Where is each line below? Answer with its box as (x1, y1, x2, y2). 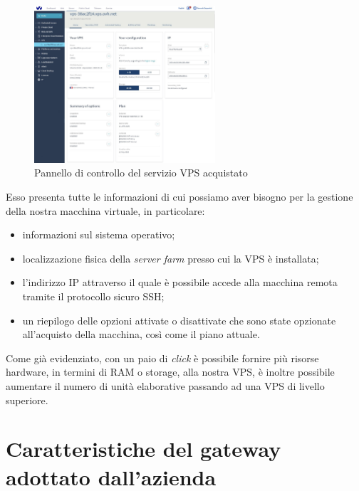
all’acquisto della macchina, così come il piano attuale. (22, 327, 260, 342)
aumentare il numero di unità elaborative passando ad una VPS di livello (6, 378, 325, 393)
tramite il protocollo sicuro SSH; (22, 289, 165, 303)
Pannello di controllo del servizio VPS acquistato (34, 165, 248, 180)
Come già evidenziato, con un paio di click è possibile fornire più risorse (6, 350, 319, 365)
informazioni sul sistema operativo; (22, 227, 175, 242)
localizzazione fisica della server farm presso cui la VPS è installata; (22, 250, 319, 265)
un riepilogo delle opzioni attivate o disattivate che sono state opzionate (22, 312, 336, 327)
